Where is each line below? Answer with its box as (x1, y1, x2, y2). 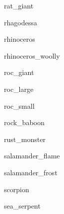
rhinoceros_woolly (4, 50, 60, 61)
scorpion (4, 184, 29, 194)
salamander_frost (4, 167, 58, 177)
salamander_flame (4, 150, 60, 161)
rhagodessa (4, 17, 37, 27)
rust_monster (4, 134, 46, 144)
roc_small (4, 100, 35, 111)
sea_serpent (4, 201, 41, 211)
